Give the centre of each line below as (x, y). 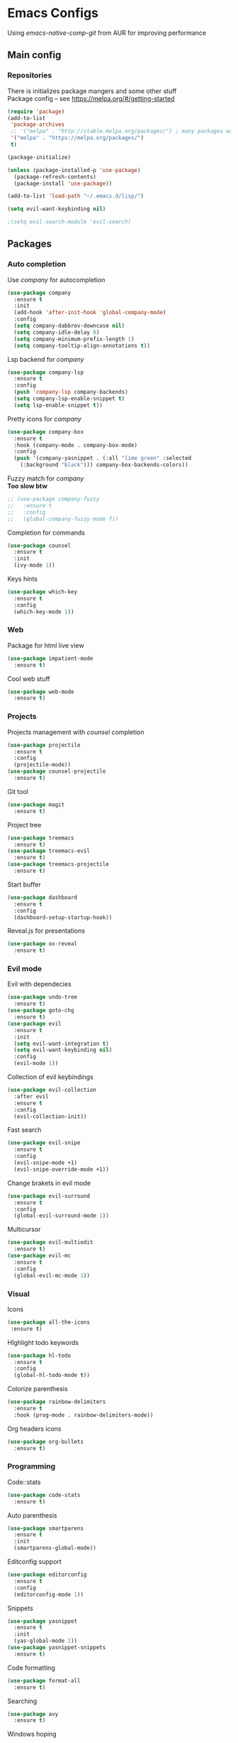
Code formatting (31, 1668)
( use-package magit (36, 805)
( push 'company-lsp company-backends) (71, 392)
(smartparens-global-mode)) (55, 1548)
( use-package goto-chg (41, 1011)
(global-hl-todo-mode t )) (52, 1375)
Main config (34, 55)
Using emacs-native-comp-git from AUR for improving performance (107, 33)
